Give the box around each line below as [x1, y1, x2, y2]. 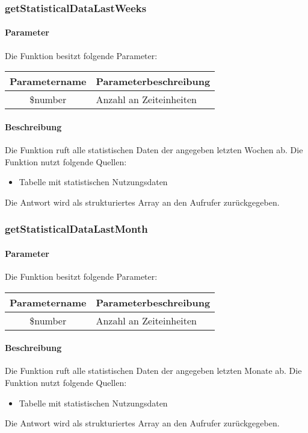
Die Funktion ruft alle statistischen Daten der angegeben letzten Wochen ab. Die [5, 144, 303, 156]
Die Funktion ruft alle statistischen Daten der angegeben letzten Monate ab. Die [5, 364, 302, 377]
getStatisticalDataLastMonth [5, 221, 148, 236]
